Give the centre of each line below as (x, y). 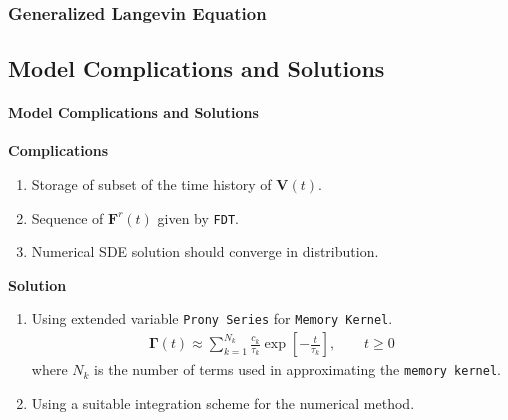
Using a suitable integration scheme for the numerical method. (223, 402)
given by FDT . (198, 217)
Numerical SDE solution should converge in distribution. (205, 251)
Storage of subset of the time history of (151, 184)
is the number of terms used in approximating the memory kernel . (297, 369)
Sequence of (67, 217)
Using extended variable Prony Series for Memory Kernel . (212, 318)
